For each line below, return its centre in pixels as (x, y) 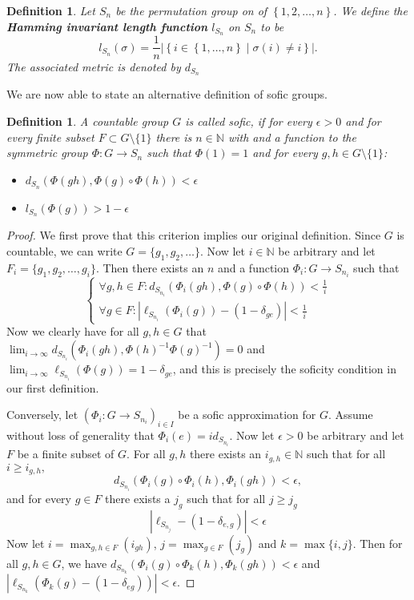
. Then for (378, 543)
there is (174, 137)
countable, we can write (64, 251)
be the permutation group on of (191, 10)
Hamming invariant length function (107, 26)
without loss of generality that (80, 435)
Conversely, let (42, 415)
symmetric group (47, 153)
